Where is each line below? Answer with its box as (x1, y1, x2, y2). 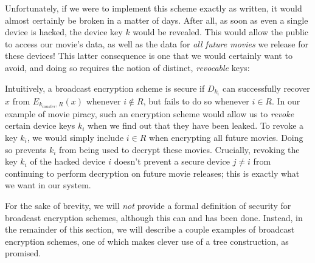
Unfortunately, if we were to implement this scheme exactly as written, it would (5, 2, 302, 14)
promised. (5, 247, 41, 259)
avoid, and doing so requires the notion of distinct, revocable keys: (5, 61, 250, 73)
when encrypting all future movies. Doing (149, 131, 303, 143)
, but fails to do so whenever (143, 94, 249, 107)
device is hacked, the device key (5, 26, 123, 38)
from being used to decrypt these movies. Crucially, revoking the (59, 143, 300, 155)
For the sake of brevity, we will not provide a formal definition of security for (5, 199, 291, 211)
